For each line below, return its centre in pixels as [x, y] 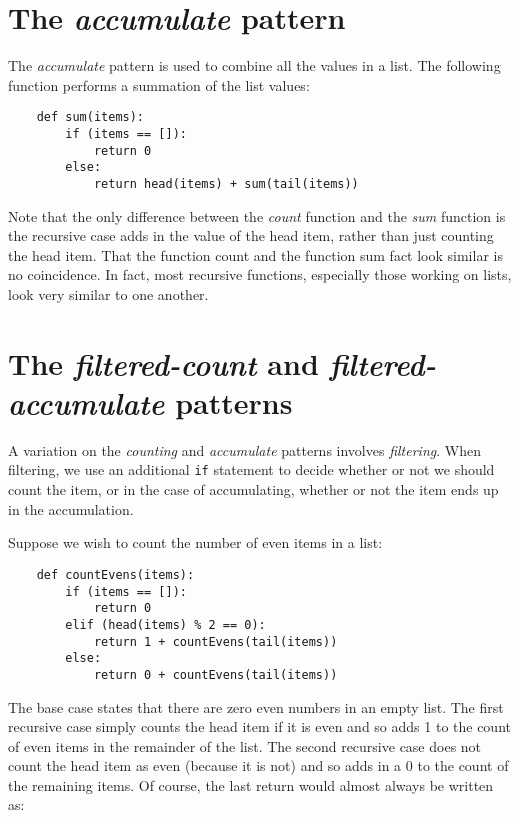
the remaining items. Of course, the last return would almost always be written [251, 784]
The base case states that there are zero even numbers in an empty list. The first [256, 706]
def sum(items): [90, 117]
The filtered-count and [163, 363]
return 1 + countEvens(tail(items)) [215, 641]
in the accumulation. [71, 508]
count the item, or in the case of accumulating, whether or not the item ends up [253, 489]
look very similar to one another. [108, 293]
